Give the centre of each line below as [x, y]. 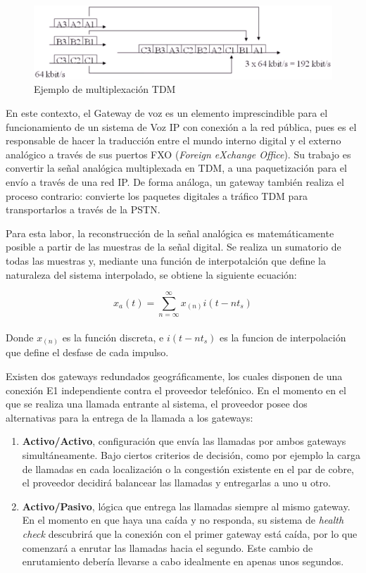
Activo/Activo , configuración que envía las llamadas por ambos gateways [184, 441]
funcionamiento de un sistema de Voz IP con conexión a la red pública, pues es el [181, 126]
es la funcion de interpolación [283, 337]
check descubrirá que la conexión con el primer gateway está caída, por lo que [190, 534]
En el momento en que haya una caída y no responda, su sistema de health [183, 520]
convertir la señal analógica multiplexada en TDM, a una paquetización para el [176, 168]
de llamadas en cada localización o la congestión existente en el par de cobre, [188, 468]
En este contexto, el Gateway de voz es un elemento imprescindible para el [167, 113]
